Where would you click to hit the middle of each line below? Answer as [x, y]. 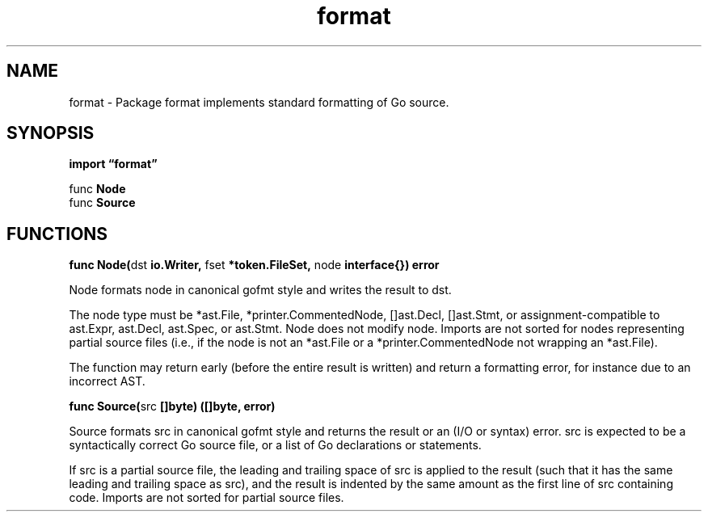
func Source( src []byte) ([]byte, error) [172, 406]
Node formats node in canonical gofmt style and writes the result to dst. [260, 290]
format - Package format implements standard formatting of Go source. [259, 102]
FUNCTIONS [57, 234]
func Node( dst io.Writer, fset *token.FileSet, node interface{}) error [254, 265]
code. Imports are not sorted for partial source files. [206, 498]
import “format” [113, 164]
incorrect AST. [107, 381]
